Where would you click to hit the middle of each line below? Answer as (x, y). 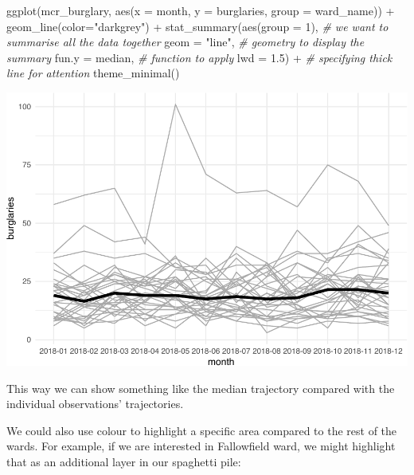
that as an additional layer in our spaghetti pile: (124, 461)
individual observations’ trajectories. (95, 404)
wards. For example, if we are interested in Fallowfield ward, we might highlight (201, 446)
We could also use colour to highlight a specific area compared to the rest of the (202, 430)
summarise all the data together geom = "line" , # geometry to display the (186, 42)
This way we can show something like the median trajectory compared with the (201, 388)
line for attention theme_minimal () (93, 73)
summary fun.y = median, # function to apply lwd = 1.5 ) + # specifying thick (199, 57)
